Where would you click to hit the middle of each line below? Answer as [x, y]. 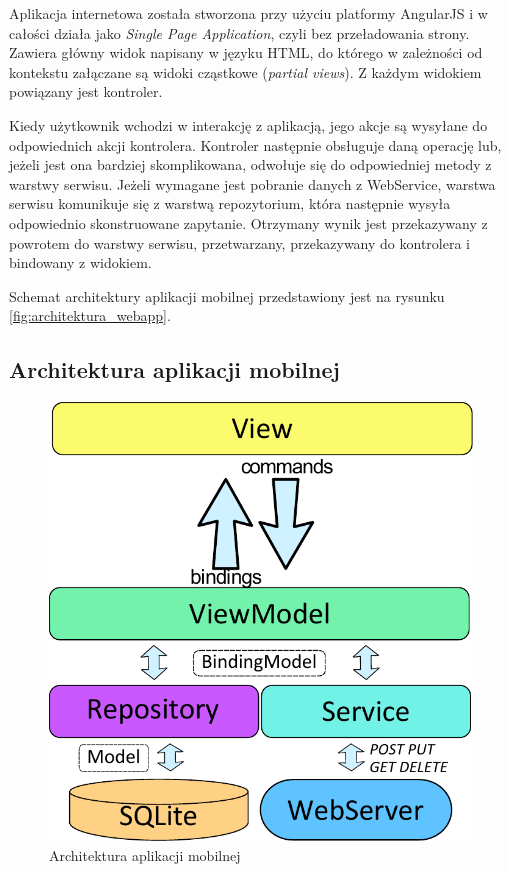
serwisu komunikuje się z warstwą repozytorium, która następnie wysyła [230, 203]
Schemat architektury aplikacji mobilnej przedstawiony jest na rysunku [227, 295]
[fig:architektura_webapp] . [90, 315]
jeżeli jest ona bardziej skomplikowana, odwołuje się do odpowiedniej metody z [250, 164]
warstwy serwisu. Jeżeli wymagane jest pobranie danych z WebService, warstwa [252, 183]
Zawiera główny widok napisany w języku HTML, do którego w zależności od [246, 52]
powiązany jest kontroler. [86, 91]
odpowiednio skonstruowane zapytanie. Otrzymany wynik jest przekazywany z [248, 222]
